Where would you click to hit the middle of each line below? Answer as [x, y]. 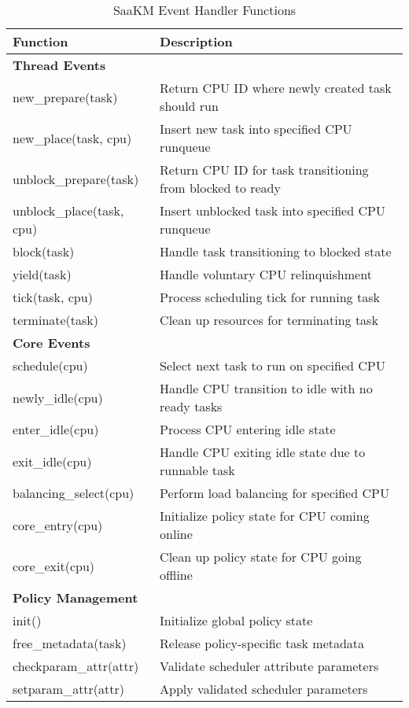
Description [196, 41]
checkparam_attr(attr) [76, 666]
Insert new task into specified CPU [256, 129]
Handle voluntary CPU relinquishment [266, 274]
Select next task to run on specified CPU [273, 365]
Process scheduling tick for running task [270, 297]
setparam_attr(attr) [69, 689]
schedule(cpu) [50, 365]
